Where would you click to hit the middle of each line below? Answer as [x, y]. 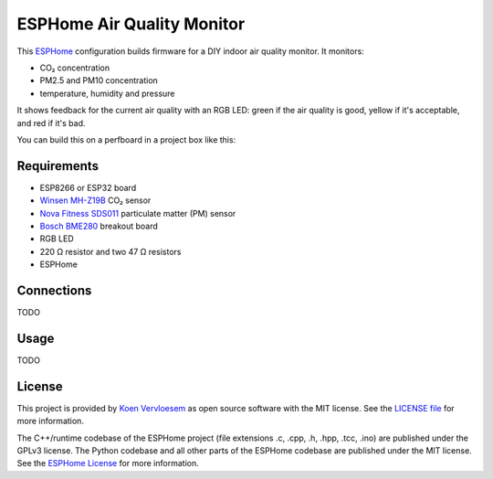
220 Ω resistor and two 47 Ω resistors [110, 251]
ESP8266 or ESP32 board [88, 187]
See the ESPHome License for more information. [108, 463]
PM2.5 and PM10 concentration [99, 80]
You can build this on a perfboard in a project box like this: [126, 139]
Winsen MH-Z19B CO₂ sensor [95, 200]
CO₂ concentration [74, 68]
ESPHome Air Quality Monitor [131, 24]
